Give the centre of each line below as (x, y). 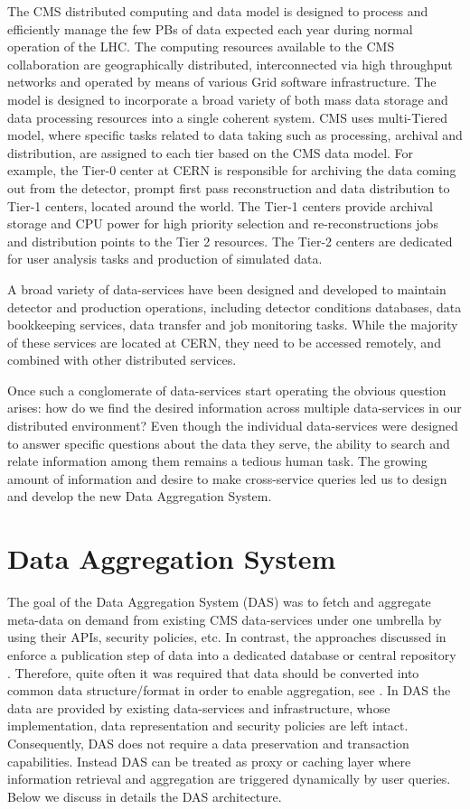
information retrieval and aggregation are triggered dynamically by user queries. (229, 779)
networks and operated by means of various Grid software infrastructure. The (222, 82)
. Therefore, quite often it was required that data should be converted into (213, 672)
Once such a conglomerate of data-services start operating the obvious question (227, 390)
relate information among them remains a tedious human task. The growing (217, 461)
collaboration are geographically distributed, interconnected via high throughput (230, 64)
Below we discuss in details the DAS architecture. (145, 796)
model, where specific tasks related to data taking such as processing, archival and (235, 135)
